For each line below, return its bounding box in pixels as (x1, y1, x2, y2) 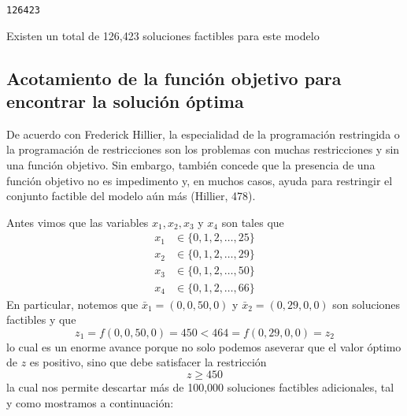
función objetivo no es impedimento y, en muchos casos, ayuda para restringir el (6, 172, 393, 188)
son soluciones (332, 295, 401, 312)
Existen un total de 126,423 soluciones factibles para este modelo (6, 27, 320, 43)
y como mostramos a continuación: (6, 394, 174, 410)
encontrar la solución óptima (6, 89, 244, 113)
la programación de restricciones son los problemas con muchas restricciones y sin (6, 141, 400, 158)
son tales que (221, 214, 284, 230)
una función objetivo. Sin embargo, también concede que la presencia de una (6, 157, 376, 173)
